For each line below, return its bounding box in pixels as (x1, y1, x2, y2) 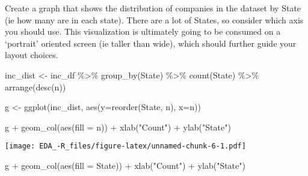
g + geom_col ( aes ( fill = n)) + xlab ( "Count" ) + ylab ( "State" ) (5, 120, 231, 133)
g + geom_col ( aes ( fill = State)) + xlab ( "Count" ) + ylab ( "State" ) (5, 159, 245, 171)
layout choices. (5, 48, 58, 61)
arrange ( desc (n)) (5, 80, 66, 93)
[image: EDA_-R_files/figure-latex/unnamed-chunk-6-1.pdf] (5, 142, 246, 151)
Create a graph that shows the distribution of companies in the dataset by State (5, 2, 301, 14)
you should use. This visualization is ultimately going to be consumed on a (5, 25, 281, 38)
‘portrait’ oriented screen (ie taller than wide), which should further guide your (5, 37, 297, 49)
